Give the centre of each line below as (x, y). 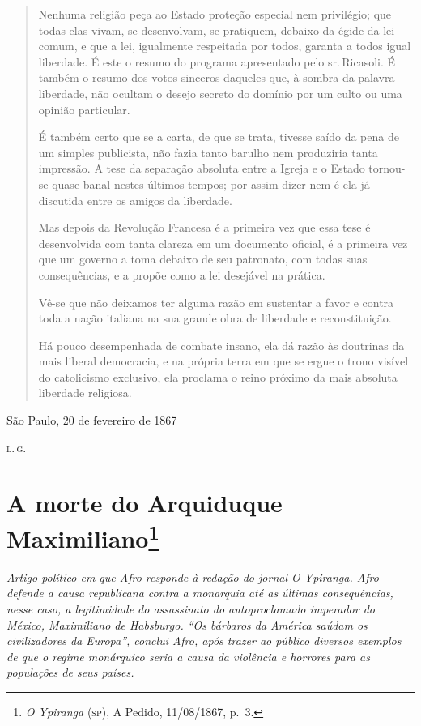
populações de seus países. (70, 672)
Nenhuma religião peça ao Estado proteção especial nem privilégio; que (215, 14)
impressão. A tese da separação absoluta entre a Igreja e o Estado (202, 168)
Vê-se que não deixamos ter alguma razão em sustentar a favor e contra (216, 302)
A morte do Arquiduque (145, 503)
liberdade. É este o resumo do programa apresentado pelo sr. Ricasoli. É (217, 61)
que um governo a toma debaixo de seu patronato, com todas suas (203, 259)
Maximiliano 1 (83, 536)
